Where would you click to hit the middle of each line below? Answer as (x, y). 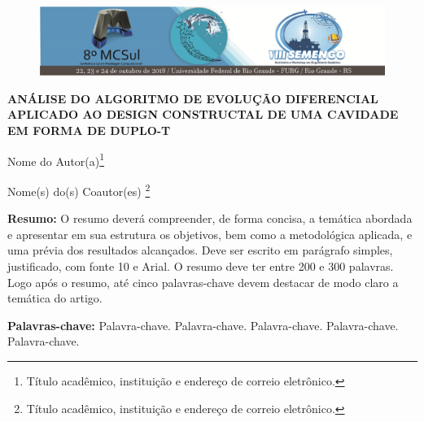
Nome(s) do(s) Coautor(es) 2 (79, 189)
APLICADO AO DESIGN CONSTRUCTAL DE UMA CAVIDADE (203, 114)
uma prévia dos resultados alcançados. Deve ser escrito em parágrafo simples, (200, 250)
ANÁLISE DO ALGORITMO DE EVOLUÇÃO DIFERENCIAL (193, 98)
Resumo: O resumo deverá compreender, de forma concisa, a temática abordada (210, 218)
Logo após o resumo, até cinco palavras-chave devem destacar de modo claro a (203, 282)
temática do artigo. (55, 298)
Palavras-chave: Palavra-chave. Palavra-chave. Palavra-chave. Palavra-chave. (203, 325)
